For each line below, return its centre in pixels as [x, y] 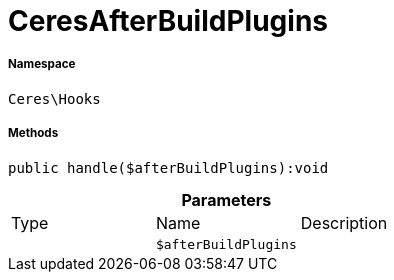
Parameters [226, 199]
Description [344, 222]
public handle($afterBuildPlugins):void [168, 167]
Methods [33, 133]
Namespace [42, 64]
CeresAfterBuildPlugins [168, 21]
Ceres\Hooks [54, 98]
